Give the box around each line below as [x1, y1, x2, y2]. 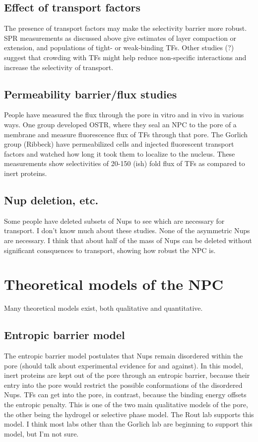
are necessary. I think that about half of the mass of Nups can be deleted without [4, 235, 252, 245]
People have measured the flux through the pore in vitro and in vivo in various [4, 109, 244, 120]
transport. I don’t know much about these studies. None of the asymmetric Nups [4, 225, 250, 236]
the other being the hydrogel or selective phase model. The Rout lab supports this [4, 409, 254, 419]
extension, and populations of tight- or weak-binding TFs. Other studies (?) [4, 42, 234, 53]
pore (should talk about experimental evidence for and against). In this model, [4, 360, 243, 370]
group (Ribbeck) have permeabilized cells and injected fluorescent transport [4, 139, 234, 149]
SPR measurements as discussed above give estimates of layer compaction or [4, 32, 237, 43]
